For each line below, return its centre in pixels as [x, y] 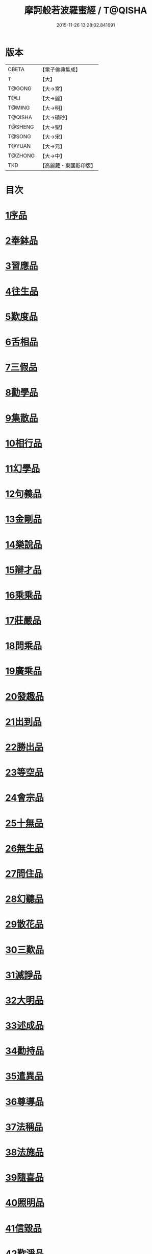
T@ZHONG [21, 156]
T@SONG [20, 136]
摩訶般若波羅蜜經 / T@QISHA [86, 10]
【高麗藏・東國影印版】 [68, 165]
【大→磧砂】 [55, 117]
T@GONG [20, 89]
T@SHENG [21, 127]
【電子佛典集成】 [60, 70]
